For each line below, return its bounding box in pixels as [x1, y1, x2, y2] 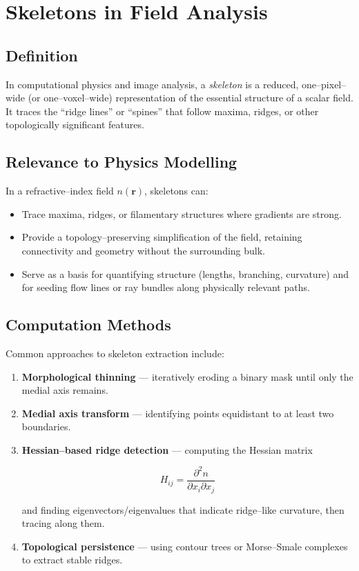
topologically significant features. [6, 117, 144, 132]
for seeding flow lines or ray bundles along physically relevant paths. [21, 280, 310, 294]
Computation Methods [6, 314, 171, 335]
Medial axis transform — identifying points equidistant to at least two [21, 405, 334, 420]
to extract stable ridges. [21, 552, 123, 567]
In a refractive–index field [6, 183, 114, 198]
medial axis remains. [21, 383, 108, 397]
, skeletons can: [144, 183, 208, 198]
